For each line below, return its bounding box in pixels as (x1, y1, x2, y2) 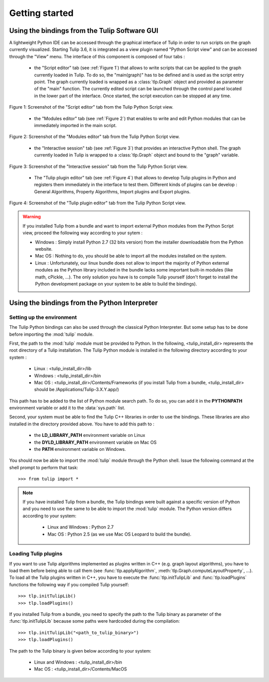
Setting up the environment (9, 314, 77, 321)
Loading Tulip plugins (9, 550, 63, 557)
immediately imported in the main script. (34, 122, 117, 128)
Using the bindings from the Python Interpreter (9, 298, 158, 307)
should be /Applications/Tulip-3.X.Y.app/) (34, 387, 119, 393)
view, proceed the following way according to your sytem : (22, 230, 143, 236)
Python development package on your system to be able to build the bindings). (35, 281, 197, 286)
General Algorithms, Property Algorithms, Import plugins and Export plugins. (34, 188, 191, 194)
